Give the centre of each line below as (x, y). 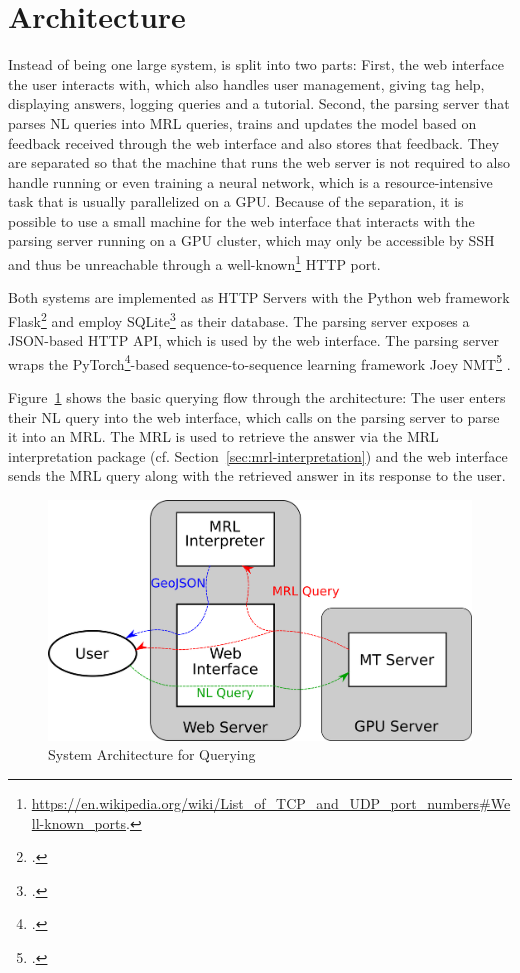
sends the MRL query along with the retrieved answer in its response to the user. (257, 475)
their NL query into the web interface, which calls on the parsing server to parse (254, 416)
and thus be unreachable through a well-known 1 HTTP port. (194, 262)
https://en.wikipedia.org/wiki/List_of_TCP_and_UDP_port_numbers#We (271, 802)
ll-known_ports (79, 822)
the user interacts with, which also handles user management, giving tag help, (246, 83)
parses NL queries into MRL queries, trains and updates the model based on (242, 122)
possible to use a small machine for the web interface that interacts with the (241, 220)
